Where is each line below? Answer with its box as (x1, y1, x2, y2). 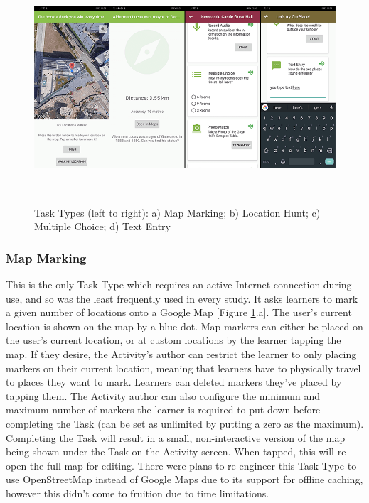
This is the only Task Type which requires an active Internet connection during (6, 277, 352, 292)
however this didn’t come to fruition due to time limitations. (6, 485, 269, 500)
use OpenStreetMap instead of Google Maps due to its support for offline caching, (6, 472, 363, 487)
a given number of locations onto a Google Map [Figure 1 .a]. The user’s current (6, 305, 352, 320)
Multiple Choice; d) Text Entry (34, 219, 171, 234)
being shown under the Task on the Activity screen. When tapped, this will (6, 444, 335, 459)
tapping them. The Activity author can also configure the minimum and (6, 388, 320, 403)
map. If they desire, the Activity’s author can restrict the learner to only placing (6, 347, 357, 362)
